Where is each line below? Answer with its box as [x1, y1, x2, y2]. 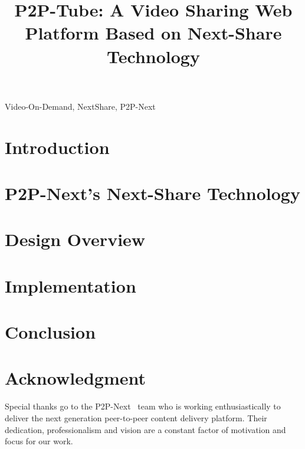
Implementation [5, 273, 136, 297]
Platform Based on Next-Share [25, 21, 282, 45]
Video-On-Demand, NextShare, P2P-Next [5, 100, 156, 112]
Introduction [5, 135, 110, 159]
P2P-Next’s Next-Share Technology [5, 181, 300, 205]
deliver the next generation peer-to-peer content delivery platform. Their [5, 411, 267, 424]
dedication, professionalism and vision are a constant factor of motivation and [5, 423, 286, 435]
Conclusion [5, 320, 96, 344]
